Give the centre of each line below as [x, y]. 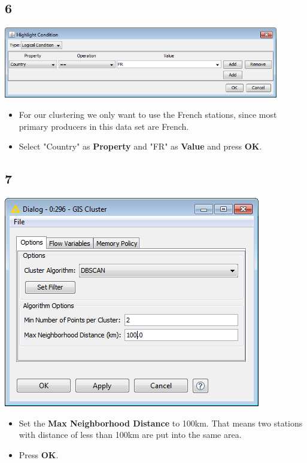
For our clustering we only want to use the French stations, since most [148, 114]
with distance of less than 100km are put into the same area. [130, 435]
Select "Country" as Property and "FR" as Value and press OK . [140, 146]
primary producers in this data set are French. [104, 126]
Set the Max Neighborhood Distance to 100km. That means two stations [161, 423]
